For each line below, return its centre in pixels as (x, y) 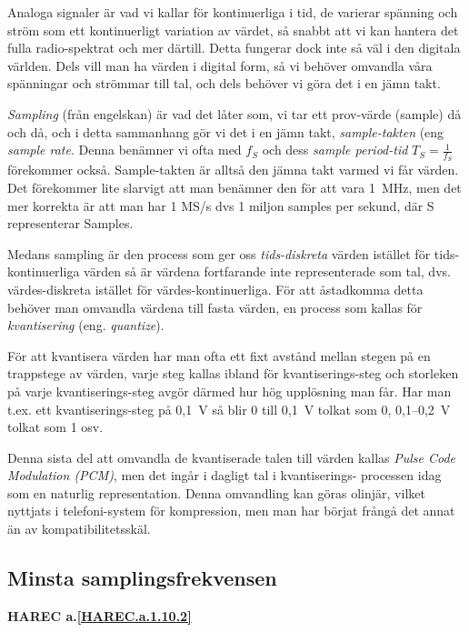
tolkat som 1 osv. (55, 427)
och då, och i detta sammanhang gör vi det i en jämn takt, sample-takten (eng (226, 131)
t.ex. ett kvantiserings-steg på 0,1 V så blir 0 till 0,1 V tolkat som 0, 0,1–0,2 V (229, 409)
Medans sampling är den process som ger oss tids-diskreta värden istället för (219, 253)
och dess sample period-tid (335, 150)
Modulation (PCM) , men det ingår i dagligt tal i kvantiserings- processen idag (225, 475)
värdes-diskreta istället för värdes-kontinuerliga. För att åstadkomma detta (215, 289)
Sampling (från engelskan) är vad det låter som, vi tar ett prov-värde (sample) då (234, 113)
